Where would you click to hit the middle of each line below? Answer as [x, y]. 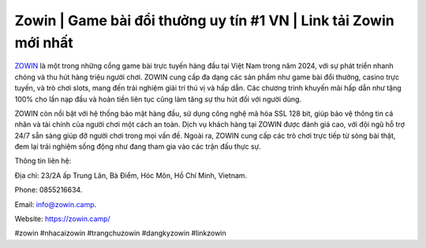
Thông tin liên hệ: [43, 161]
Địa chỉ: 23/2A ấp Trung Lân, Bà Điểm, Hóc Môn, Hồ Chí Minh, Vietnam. [131, 175]
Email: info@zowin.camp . [56, 204]
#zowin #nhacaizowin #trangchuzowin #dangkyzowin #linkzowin [120, 233]
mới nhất [44, 43]
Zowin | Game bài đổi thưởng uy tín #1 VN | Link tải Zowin [204, 20]
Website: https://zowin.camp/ [62, 219]
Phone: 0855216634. [49, 190]
